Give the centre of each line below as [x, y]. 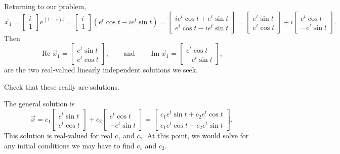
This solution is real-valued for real [58, 136]
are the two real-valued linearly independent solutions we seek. [101, 70]
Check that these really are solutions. [62, 86]
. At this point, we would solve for [196, 136]
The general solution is [39, 104]
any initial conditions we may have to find [69, 145]
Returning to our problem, [45, 6]
